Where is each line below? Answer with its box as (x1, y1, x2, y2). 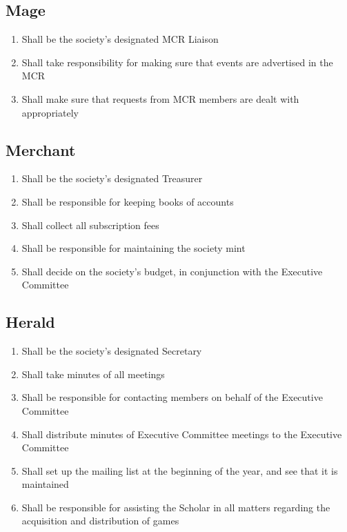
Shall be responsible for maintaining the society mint (21, 241, 246, 255)
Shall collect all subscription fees (21, 217, 159, 232)
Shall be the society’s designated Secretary (21, 344, 202, 358)
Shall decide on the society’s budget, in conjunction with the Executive (21, 264, 323, 278)
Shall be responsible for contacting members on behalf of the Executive (21, 390, 323, 404)
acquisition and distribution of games (21, 513, 179, 528)
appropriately (21, 105, 79, 119)
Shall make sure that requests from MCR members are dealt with (21, 91, 299, 106)
